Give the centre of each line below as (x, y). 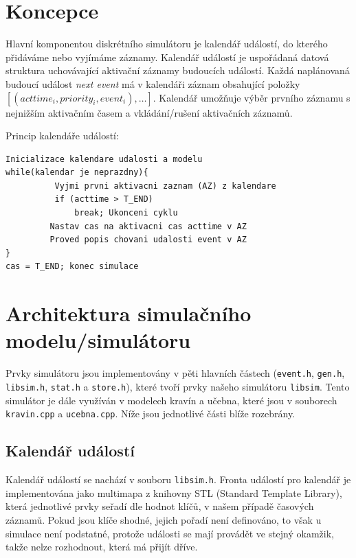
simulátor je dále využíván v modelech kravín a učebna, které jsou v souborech (171, 400)
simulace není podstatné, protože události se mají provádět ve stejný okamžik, (170, 533)
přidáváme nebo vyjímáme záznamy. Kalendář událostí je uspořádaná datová (167, 57)
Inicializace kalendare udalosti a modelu (104, 159)
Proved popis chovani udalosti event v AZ (148, 240)
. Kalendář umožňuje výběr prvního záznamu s (252, 97)
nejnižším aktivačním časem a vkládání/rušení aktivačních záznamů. (149, 112)
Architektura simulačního (129, 313)
